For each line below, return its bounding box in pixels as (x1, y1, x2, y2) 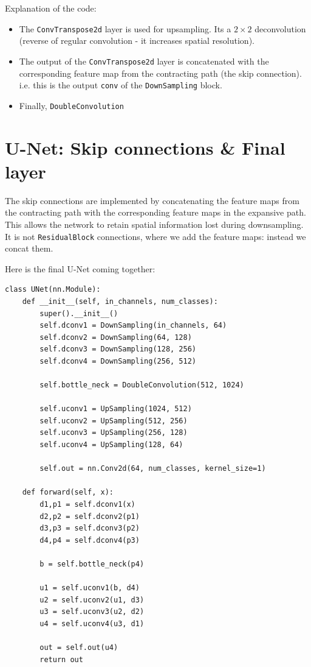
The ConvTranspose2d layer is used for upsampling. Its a (19, 22, 231, 35)
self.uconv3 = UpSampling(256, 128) (39, 428, 188, 437)
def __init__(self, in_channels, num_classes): (22, 297, 218, 306)
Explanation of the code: (5, 2, 97, 14)
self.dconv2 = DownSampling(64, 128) (39, 333, 192, 342)
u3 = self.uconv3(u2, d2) (39, 607, 145, 616)
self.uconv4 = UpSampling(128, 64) (39, 440, 183, 450)
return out (39, 655, 83, 664)
